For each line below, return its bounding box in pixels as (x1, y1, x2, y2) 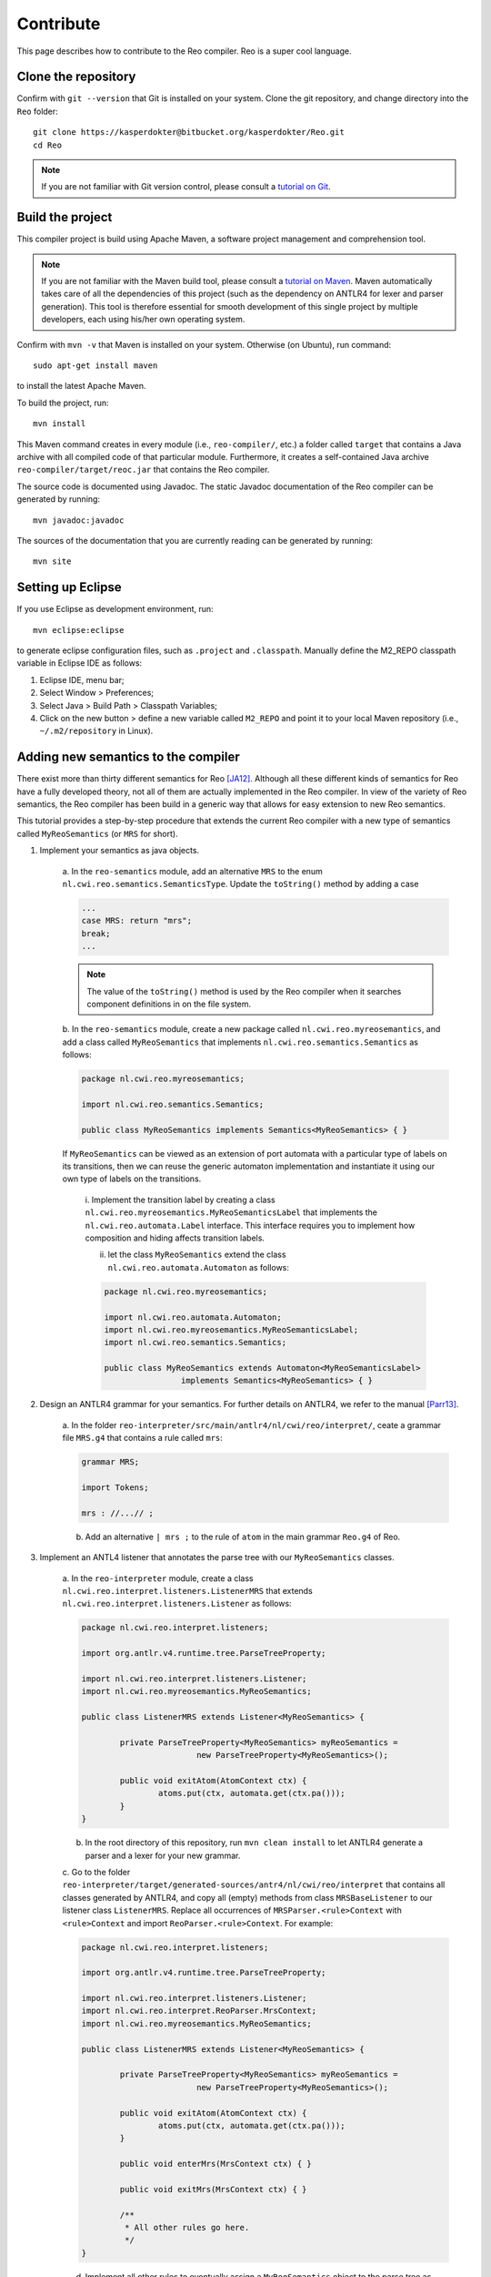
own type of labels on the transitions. (62, 1173, 202, 1184)
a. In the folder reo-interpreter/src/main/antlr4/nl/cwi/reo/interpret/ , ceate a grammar (62, 1419, 441, 1430)
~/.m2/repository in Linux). (39, 725, 154, 737)
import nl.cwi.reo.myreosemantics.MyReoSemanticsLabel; (104, 1324, 359, 1334)
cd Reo (33, 139, 63, 150)
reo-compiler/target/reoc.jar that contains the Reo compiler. (16, 465, 270, 475)
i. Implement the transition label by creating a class (85, 1194, 276, 1205)
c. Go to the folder (62, 1866, 131, 1877)
